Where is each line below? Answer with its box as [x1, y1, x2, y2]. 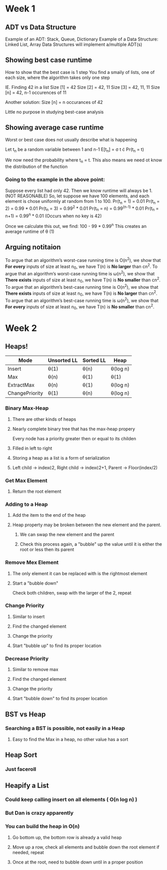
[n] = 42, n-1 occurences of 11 [5, 89, 67, 95]
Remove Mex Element [5, 559, 59, 566]
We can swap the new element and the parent [19, 532, 115, 538]
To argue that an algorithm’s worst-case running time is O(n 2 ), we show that [5, 256, 161, 263]
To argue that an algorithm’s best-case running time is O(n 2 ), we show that [5, 283, 159, 290]
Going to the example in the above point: [5, 176, 105, 183]
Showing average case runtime [5, 123, 104, 132]
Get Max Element [5, 477, 47, 484]
